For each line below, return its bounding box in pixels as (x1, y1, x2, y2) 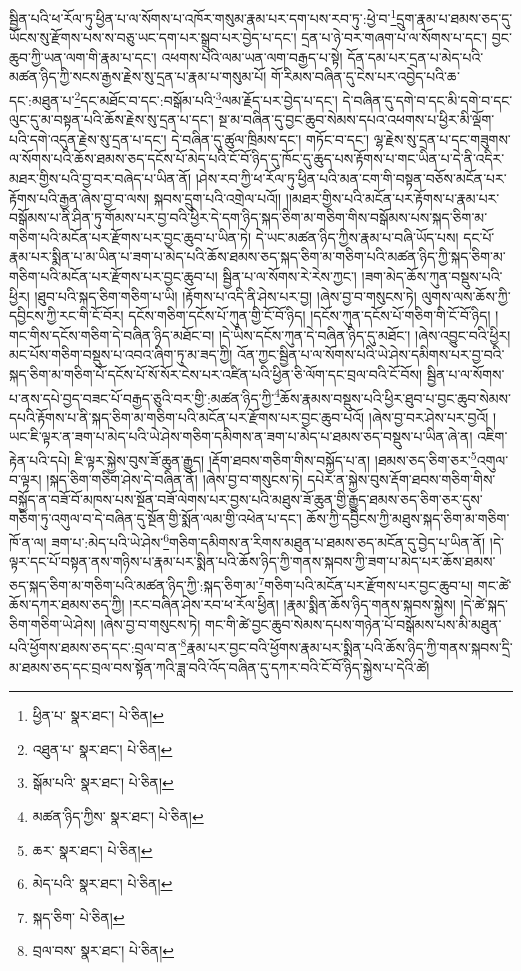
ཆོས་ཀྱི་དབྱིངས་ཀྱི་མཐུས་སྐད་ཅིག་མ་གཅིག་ (306, 508, 510, 529)
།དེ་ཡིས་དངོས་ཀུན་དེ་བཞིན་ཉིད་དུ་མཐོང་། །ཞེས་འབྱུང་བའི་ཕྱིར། (218, 324, 511, 345)
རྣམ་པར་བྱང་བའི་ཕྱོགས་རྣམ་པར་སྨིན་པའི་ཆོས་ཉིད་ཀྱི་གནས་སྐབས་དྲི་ (186, 637, 513, 657)
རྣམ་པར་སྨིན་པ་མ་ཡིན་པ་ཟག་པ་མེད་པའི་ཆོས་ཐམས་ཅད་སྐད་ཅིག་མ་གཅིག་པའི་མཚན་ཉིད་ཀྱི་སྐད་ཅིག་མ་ (9, 246, 506, 267)
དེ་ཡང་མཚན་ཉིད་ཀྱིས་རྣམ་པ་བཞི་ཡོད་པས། (255, 226, 459, 247)
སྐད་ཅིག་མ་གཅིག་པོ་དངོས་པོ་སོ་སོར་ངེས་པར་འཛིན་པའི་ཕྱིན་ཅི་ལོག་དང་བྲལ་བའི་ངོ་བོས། (9, 364, 423, 384)
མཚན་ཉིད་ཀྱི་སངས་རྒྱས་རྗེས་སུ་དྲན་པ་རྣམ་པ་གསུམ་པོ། (9, 66, 267, 87)
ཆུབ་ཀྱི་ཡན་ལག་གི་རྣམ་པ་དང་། (9, 46, 157, 67)
